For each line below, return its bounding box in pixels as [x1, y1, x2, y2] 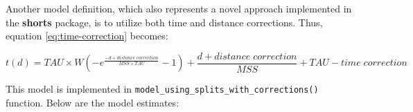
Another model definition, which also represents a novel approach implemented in [6, 1, 352, 15]
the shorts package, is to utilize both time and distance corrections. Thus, [6, 15, 323, 29]
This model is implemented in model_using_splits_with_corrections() [6, 82, 319, 96]
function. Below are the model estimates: [6, 95, 179, 109]
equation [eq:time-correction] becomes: [6, 28, 168, 43]
